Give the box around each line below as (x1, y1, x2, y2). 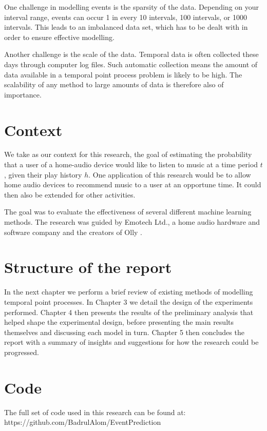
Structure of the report (4, 257, 172, 278)
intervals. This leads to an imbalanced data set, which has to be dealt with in (4, 22, 248, 32)
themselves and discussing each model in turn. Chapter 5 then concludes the (4, 326, 244, 337)
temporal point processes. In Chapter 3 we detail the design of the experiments (4, 296, 253, 307)
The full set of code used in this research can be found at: (4, 406, 186, 417)
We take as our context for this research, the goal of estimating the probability (4, 149, 252, 160)
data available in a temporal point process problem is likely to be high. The (4, 69, 242, 80)
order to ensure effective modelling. (4, 31, 115, 42)
